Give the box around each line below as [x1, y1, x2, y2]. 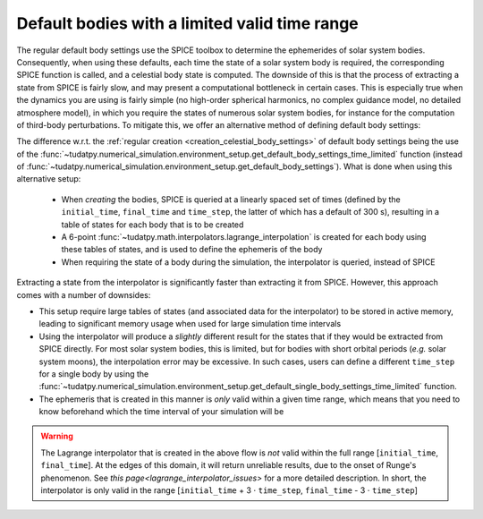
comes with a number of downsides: [16, 289, 151, 300]
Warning [40, 430, 73, 442]
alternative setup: [16, 174, 81, 184]
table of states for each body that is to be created [61, 219, 244, 230]
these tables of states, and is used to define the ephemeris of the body [61, 244, 323, 255]
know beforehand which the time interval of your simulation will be [38, 406, 284, 417]
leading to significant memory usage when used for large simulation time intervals [38, 319, 342, 329]
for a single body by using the [38, 368, 149, 379]
